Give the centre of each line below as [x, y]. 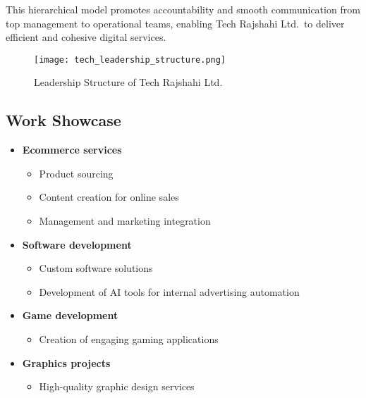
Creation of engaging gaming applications [129, 338]
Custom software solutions [96, 268]
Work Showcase [63, 120]
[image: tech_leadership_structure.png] [130, 60]
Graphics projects [66, 362]
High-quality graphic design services [117, 386]
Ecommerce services [72, 150]
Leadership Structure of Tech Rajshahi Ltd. [128, 82]
